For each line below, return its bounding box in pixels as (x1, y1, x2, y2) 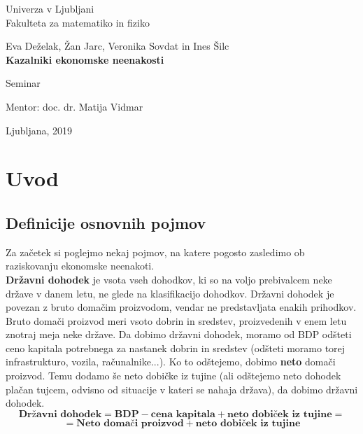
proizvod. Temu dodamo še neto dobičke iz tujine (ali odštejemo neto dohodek (6, 368, 341, 383)
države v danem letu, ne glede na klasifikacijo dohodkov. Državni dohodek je (6, 286, 334, 300)
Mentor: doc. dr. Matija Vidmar (6, 99, 143, 113)
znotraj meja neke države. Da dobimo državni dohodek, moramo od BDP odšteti (6, 327, 352, 342)
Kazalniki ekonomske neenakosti (6, 52, 164, 66)
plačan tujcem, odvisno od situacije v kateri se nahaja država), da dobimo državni (6, 381, 358, 396)
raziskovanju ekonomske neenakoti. (6, 258, 155, 273)
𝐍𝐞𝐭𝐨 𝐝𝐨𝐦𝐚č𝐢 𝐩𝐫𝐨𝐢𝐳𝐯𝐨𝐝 (76, 418, 184, 428)
